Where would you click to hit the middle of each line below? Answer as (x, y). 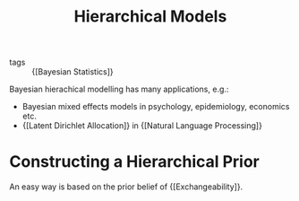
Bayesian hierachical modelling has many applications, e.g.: (119, 89)
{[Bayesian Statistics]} (73, 72)
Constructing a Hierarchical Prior (134, 162)
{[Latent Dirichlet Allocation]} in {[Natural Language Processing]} (142, 126)
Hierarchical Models (150, 17)
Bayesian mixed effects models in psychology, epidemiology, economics (156, 107)
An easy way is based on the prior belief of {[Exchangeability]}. (126, 187)
